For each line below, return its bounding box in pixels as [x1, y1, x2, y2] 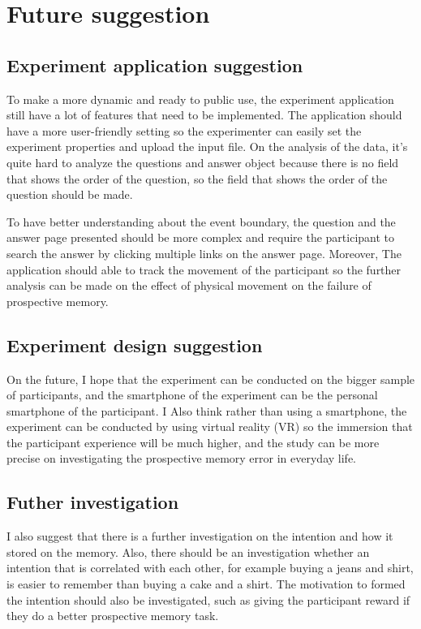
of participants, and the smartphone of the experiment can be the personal [6, 386, 378, 403]
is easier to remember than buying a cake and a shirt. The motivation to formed [6, 575, 406, 592]
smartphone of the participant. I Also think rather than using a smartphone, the [6, 402, 407, 419]
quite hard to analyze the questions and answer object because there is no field [6, 153, 399, 170]
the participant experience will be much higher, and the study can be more [6, 433, 380, 450]
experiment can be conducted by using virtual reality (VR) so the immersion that [6, 418, 413, 435]
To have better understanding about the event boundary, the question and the [6, 213, 396, 230]
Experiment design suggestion [6, 332, 263, 357]
